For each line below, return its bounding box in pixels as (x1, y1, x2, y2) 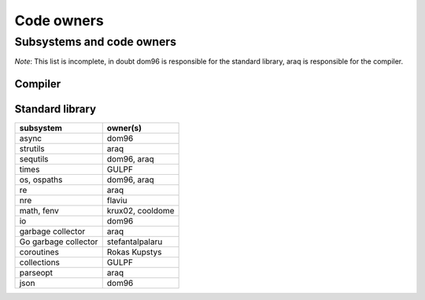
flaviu (106, 195, 128, 206)
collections (19, 257, 61, 268)
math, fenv (19, 206, 59, 217)
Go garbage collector (19, 236, 98, 247)
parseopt (19, 268, 54, 279)
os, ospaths (19, 174, 63, 185)
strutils (19, 143, 45, 154)
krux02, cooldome (106, 206, 175, 217)
